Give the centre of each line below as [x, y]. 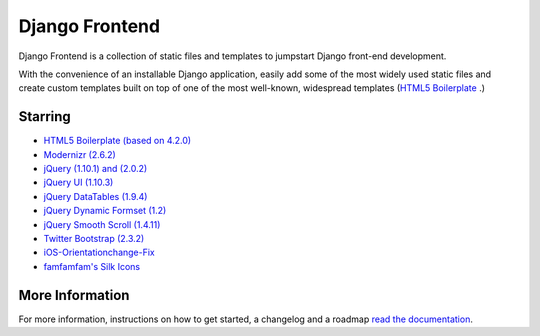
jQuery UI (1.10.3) [78, 182]
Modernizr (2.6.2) [80, 154]
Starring [45, 116]
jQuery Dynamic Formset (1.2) [105, 211]
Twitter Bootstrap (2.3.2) [94, 238]
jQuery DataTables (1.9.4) [95, 196]
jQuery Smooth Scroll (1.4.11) [102, 224]
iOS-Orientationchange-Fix [99, 252]
